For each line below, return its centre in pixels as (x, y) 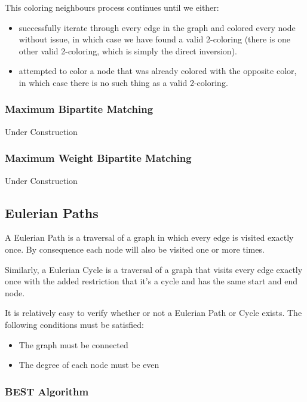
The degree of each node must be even (89, 365)
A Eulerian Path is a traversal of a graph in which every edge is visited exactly (149, 237)
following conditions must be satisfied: (74, 324)
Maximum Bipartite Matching (79, 109)
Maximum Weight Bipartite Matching (98, 158)
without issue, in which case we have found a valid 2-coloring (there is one (154, 39)
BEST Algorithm (47, 391)
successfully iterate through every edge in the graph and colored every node (157, 27)
